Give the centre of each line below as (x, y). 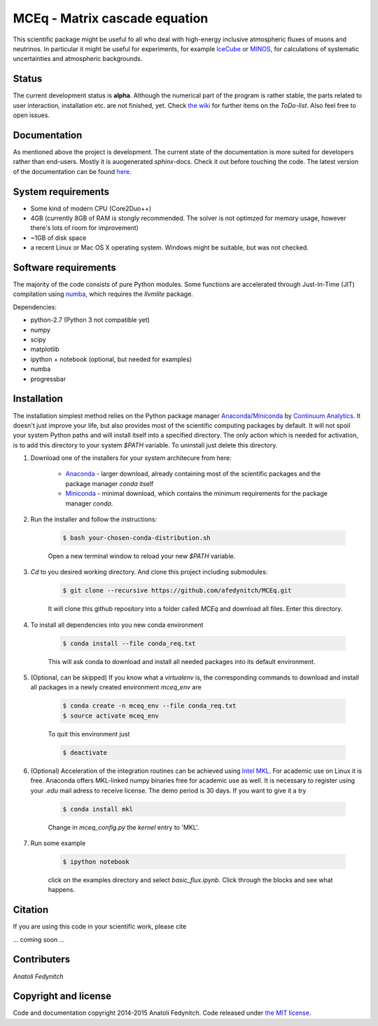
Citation (31, 910)
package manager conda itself (110, 483)
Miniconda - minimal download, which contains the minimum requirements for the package (197, 494)
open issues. (31, 115)
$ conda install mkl (98, 809)
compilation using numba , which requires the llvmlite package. (103, 294)
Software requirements (64, 268)
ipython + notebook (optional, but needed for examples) (111, 359)
